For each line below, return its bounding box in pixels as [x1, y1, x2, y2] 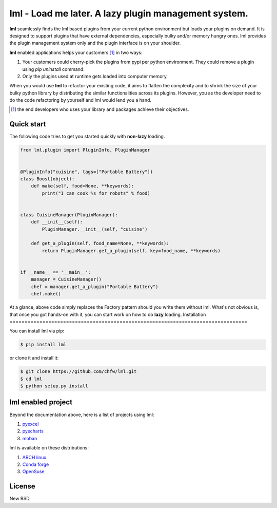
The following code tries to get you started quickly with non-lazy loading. [9, 134, 165, 140]
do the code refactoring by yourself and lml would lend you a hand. [9, 97, 151, 103]
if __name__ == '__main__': [20, 269, 91, 275]
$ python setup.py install [20, 383, 88, 389]
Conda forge [22, 461, 49, 467]
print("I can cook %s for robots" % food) [42, 190, 151, 196]
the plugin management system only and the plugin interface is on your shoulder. [9, 40, 181, 46]
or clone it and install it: [9, 355, 59, 361]
